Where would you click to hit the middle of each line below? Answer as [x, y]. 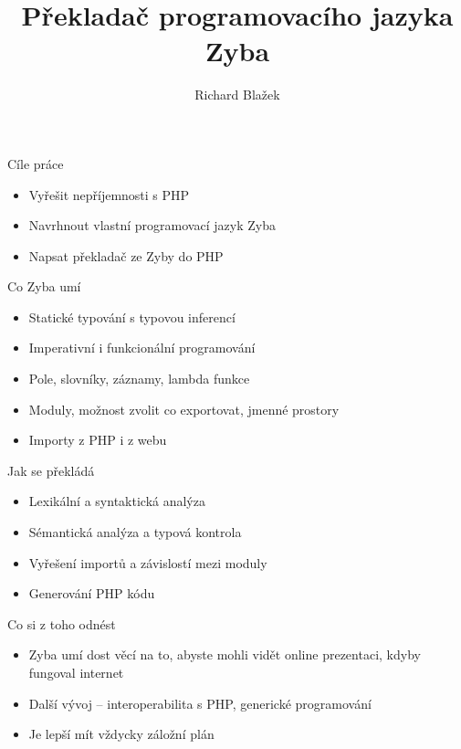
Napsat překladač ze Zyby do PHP [126, 255]
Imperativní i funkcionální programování [142, 348]
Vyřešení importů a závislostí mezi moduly [148, 562]
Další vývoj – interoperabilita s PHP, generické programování [200, 703]
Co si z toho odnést [62, 623]
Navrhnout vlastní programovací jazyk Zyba [152, 225]
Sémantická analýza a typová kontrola [135, 532]
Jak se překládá [51, 470]
